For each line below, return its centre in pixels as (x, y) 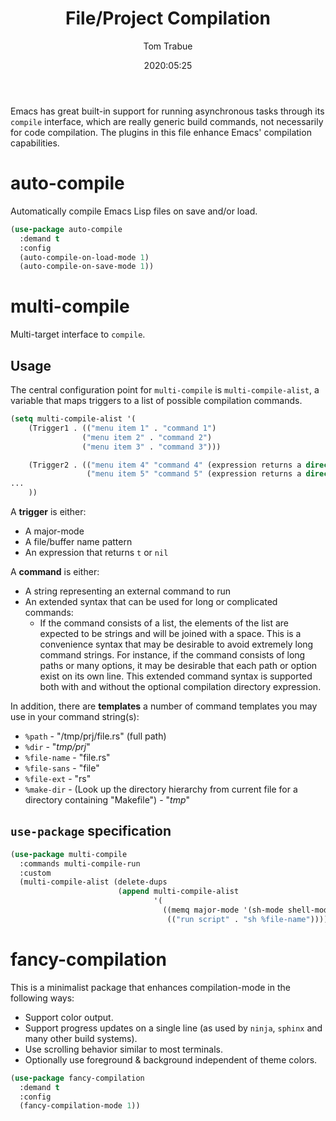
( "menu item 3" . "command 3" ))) (151, 447)
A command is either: (55, 571)
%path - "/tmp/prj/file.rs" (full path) (95, 736)
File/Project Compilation (168, 18)
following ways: (42, 998)
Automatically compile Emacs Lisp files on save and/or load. (134, 211)
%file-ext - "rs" (58, 778)
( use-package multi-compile (69, 854)
